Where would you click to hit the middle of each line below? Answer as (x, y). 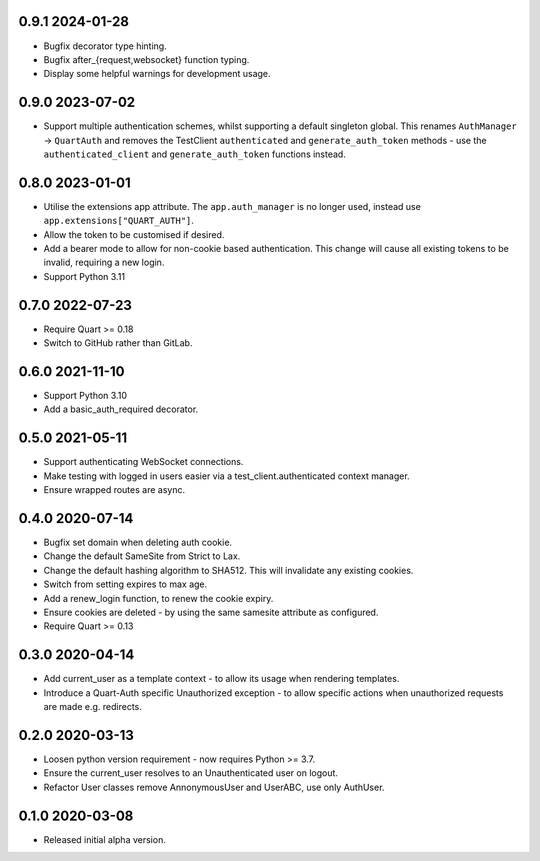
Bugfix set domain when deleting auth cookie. (138, 542)
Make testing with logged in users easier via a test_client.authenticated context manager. (226, 476)
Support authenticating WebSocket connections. (143, 462)
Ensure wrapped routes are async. (114, 490)
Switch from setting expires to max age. (125, 584)
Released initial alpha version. (105, 839)
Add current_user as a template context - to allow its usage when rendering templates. (221, 679)
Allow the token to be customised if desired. (134, 234)
